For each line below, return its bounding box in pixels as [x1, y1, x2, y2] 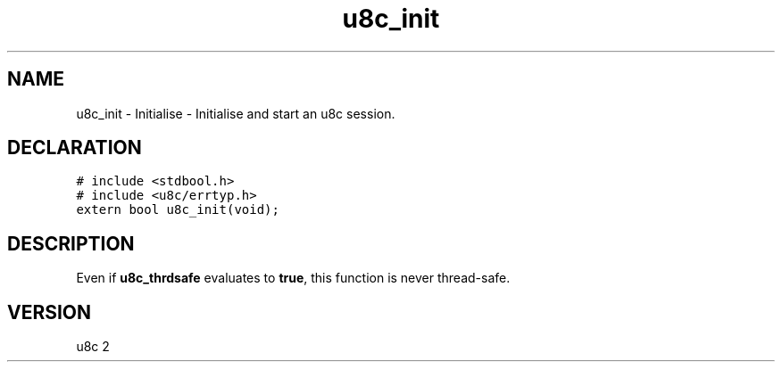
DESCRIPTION [7, 232, 135, 255]
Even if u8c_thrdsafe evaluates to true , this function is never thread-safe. [76, 270, 511, 286]
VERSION [7, 300, 92, 324]
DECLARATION [7, 136, 142, 160]
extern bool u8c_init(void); [76, 202, 279, 217]
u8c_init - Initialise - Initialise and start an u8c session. [76, 105, 395, 121]
